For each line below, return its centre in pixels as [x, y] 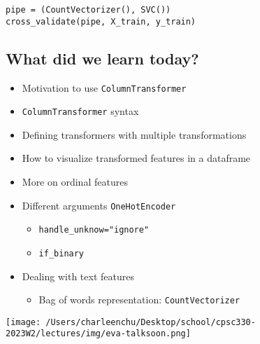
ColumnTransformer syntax [80, 111]
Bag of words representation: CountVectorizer [139, 300]
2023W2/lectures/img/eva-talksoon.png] [98, 334]
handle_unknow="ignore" [94, 230]
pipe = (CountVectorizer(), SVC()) [88, 10]
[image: [23, 322]
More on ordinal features [75, 182]
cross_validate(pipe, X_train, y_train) [101, 21]
